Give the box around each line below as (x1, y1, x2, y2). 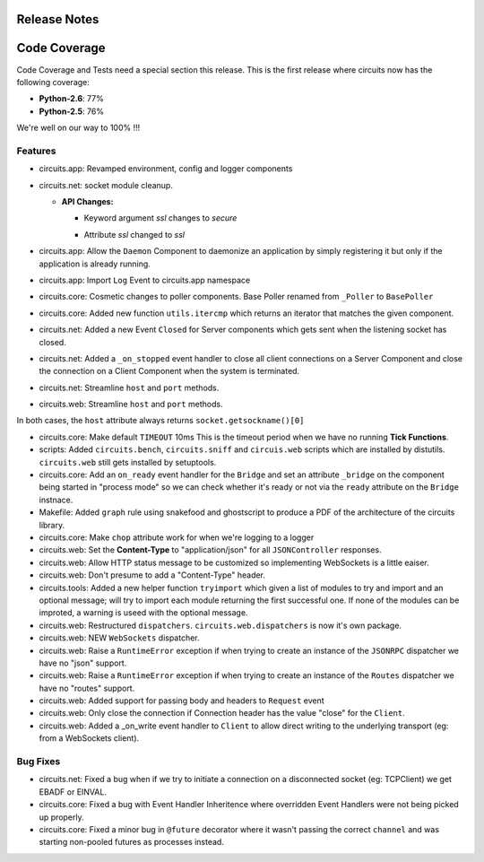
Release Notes (16, 12, 99, 27)
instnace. (39, 494, 73, 505)
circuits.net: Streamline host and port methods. (39, 382, 220, 393)
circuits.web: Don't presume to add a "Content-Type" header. (39, 570, 266, 580)
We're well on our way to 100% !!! (16, 122, 141, 134)
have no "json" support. (39, 657, 127, 668)
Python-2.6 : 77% (39, 93, 105, 104)
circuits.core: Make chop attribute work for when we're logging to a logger (39, 532, 315, 543)
